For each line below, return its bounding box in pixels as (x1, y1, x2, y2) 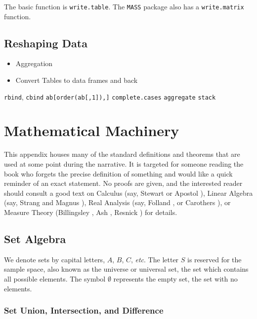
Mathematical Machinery (4, 120, 179, 141)
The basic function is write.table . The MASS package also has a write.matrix (4, 1, 244, 11)
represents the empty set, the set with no (113, 273, 238, 284)
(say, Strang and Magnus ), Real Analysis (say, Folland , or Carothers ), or (4, 197, 231, 208)
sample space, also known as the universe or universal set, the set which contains (4, 264, 249, 274)
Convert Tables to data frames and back (15, 75, 138, 85)
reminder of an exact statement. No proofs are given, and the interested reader (4, 178, 243, 188)
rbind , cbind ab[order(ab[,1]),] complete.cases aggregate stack (4, 91, 216, 102)
